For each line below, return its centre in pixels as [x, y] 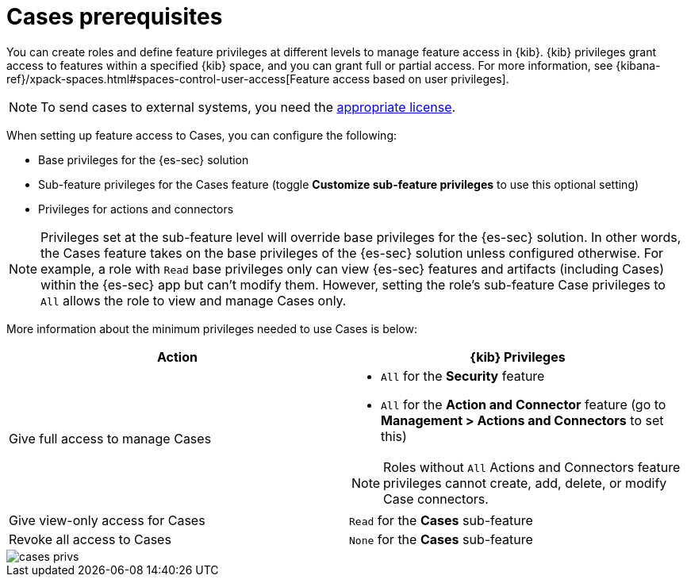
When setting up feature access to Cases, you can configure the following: [202, 135]
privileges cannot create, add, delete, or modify [525, 483]
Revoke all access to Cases [90, 539]
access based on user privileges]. [421, 79]
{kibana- [638, 65]
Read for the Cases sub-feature [441, 520]
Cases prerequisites [115, 17]
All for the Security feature [463, 376]
